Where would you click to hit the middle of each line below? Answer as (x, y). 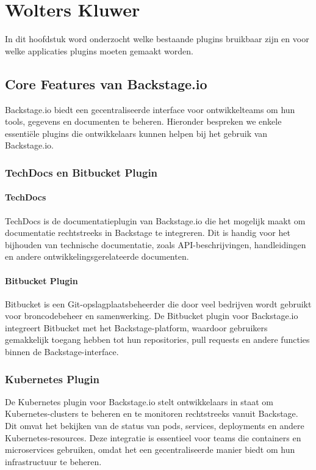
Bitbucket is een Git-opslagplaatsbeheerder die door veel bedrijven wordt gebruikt (158, 303)
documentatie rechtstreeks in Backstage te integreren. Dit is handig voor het (148, 233)
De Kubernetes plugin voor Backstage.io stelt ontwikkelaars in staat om (139, 401)
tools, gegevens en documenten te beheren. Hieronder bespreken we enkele (143, 121)
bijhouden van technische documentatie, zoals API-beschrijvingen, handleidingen (156, 244)
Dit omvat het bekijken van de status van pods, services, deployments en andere (155, 426)
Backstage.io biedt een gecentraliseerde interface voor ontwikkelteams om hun (150, 109)
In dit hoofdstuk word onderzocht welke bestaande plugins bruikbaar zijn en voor (157, 39)
